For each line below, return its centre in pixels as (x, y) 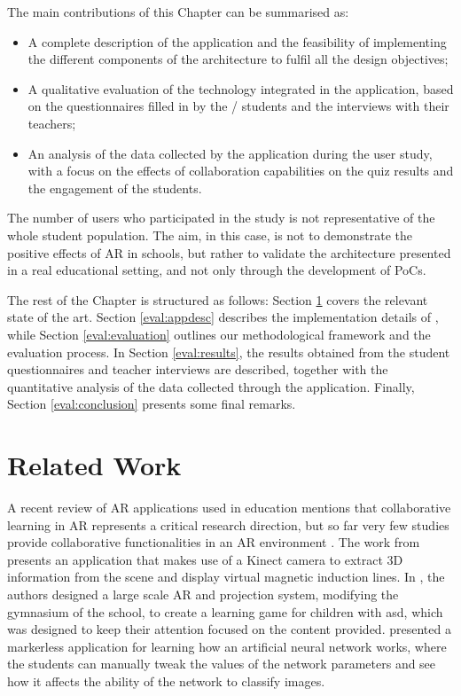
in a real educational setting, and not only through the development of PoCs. (217, 270)
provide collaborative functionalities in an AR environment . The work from (214, 542)
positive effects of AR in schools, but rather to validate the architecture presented (229, 252)
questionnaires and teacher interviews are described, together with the (198, 369)
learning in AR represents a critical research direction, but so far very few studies (228, 524)
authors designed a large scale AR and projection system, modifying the (203, 594)
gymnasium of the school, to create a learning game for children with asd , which (225, 611)
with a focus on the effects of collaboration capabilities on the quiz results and (241, 171)
